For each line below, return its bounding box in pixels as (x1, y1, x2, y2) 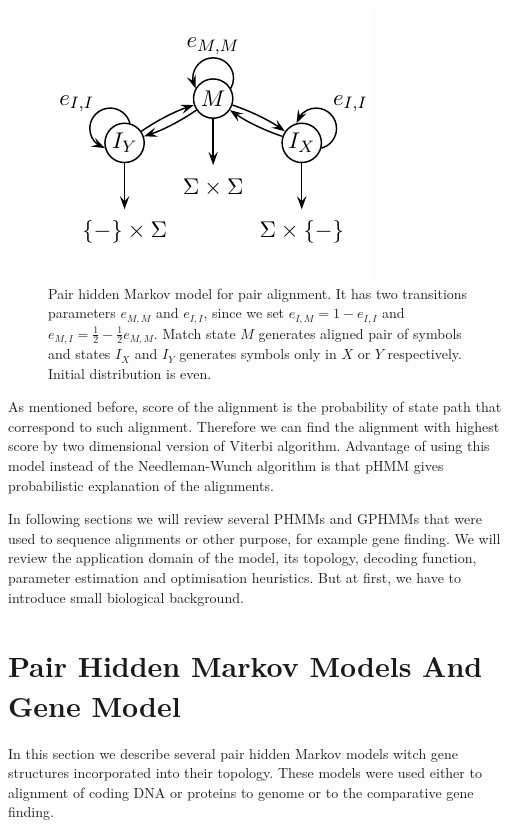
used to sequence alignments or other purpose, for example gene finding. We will (8, 527, 501, 548)
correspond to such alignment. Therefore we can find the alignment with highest (8, 415, 500, 436)
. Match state (153, 322, 236, 343)
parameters (48, 302, 116, 323)
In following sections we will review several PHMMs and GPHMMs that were (8, 508, 482, 529)
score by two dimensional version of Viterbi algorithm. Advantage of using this (8, 435, 490, 456)
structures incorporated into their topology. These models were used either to (8, 762, 482, 783)
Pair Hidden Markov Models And (8, 645, 483, 686)
